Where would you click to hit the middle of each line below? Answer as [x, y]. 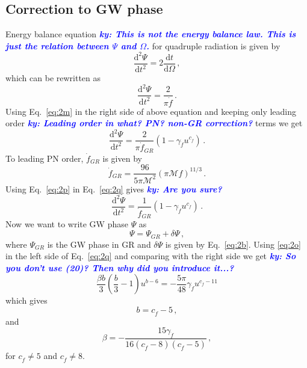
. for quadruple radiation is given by [213, 45]
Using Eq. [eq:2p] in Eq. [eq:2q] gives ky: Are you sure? [114, 189]
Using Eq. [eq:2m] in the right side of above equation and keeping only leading [151, 111]
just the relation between [57, 45]
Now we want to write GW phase [67, 224]
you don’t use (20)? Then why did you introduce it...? [120, 267]
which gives [26, 300]
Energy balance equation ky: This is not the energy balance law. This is [151, 34]
